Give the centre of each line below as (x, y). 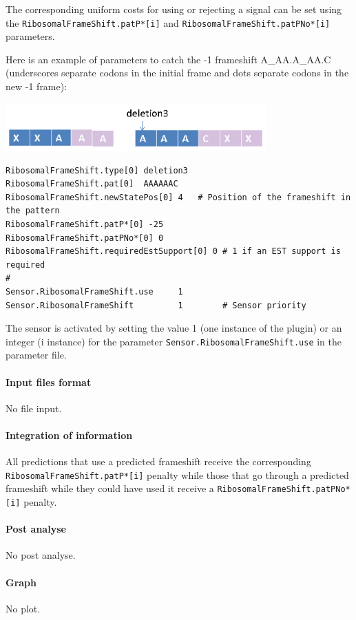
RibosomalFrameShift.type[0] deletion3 (97, 170)
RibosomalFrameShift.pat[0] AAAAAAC (92, 184)
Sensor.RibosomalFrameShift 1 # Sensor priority (156, 305)
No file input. (34, 408)
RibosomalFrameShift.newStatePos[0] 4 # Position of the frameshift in (178, 197)
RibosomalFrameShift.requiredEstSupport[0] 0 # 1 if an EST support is (173, 252)
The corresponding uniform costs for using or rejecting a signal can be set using (174, 9)
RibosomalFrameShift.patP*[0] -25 (85, 224)
